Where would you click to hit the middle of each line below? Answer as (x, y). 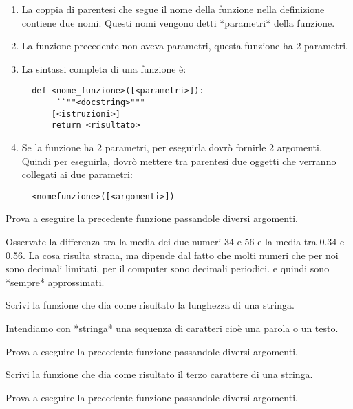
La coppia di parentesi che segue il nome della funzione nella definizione (173, 9)
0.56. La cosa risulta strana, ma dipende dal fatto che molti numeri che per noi (172, 255)
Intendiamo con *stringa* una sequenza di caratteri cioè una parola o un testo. (172, 328)
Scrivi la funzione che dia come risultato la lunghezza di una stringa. (150, 305)
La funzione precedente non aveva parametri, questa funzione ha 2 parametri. (185, 46)
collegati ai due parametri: (77, 174)
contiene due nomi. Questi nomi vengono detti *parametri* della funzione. (178, 22)
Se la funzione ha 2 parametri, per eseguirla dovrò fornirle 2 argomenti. (172, 147)
